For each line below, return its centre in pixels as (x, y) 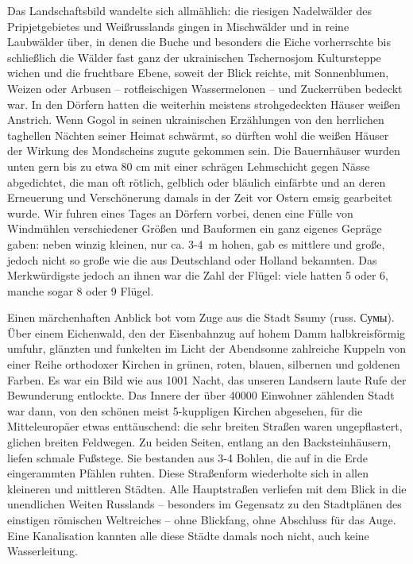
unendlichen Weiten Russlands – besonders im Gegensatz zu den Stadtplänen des (205, 504)
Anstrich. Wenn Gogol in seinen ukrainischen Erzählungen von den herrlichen (196, 120)
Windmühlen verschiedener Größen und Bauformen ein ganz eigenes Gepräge (195, 228)
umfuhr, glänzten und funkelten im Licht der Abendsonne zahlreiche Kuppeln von (207, 348)
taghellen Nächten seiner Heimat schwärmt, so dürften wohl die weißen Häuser (198, 135)
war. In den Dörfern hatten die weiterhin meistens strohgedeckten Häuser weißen (204, 104)
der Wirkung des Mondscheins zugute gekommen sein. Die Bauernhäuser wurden (204, 151)
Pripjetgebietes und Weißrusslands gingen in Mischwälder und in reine (178, 26)
